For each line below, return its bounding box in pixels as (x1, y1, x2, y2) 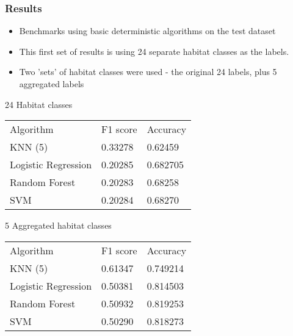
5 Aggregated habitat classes (5, 219, 112, 232)
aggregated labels (19, 77, 84, 90)
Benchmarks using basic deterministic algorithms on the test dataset (19, 24, 276, 37)
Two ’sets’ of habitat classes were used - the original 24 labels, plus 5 (19, 65, 277, 78)
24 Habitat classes (5, 98, 73, 110)
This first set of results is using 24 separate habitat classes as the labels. (19, 45, 289, 57)
